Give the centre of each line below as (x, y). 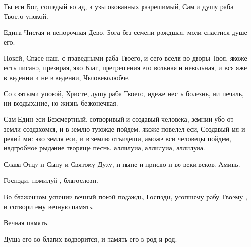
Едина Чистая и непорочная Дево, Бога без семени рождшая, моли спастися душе (125, 32)
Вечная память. (27, 222)
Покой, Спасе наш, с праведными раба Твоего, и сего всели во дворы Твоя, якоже (125, 58)
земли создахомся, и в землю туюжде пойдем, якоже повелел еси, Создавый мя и (125, 128)
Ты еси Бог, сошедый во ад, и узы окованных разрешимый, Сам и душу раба (119, 6)
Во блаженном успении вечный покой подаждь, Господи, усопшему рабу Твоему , (125, 196)
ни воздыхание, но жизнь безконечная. (61, 103)
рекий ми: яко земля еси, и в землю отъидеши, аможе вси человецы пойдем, (117, 138)
